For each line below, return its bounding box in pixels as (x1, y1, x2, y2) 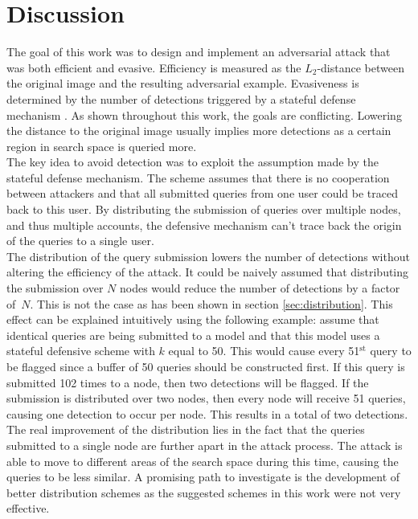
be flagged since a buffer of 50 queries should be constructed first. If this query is (6, 358, 405, 374)
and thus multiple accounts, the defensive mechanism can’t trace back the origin (6, 216, 402, 233)
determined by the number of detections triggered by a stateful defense (6, 90, 356, 107)
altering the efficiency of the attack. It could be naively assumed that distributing (6, 264, 409, 280)
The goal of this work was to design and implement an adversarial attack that (6, 43, 391, 60)
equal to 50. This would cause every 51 (168, 342, 360, 359)
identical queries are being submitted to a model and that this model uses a (6, 326, 380, 343)
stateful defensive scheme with (6, 342, 155, 359)
